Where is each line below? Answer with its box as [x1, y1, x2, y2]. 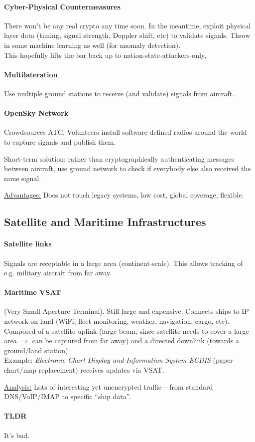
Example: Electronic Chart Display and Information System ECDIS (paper [4, 355, 233, 365]
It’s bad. [4, 430, 30, 440]
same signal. [4, 173, 41, 183]
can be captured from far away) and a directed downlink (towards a [32, 335, 239, 346]
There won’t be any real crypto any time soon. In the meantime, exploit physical [4, 20, 251, 30]
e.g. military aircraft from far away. [4, 267, 112, 278]
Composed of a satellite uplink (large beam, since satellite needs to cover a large [4, 325, 249, 336]
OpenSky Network [4, 108, 69, 118]
